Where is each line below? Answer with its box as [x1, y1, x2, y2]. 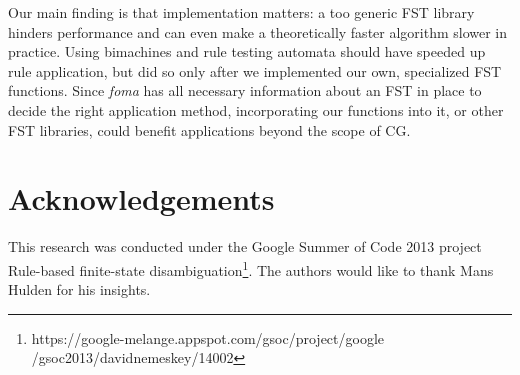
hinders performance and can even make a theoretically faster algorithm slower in [8, 21, 508, 42]
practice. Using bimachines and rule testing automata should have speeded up [8, 41, 486, 62]
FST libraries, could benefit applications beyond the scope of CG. [8, 119, 411, 140]
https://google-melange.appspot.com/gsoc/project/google [31, 327, 385, 348]
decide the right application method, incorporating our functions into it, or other [8, 99, 504, 120]
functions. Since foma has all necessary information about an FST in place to [8, 80, 482, 101]
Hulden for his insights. [8, 279, 151, 300]
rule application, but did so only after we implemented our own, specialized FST [8, 60, 502, 81]
